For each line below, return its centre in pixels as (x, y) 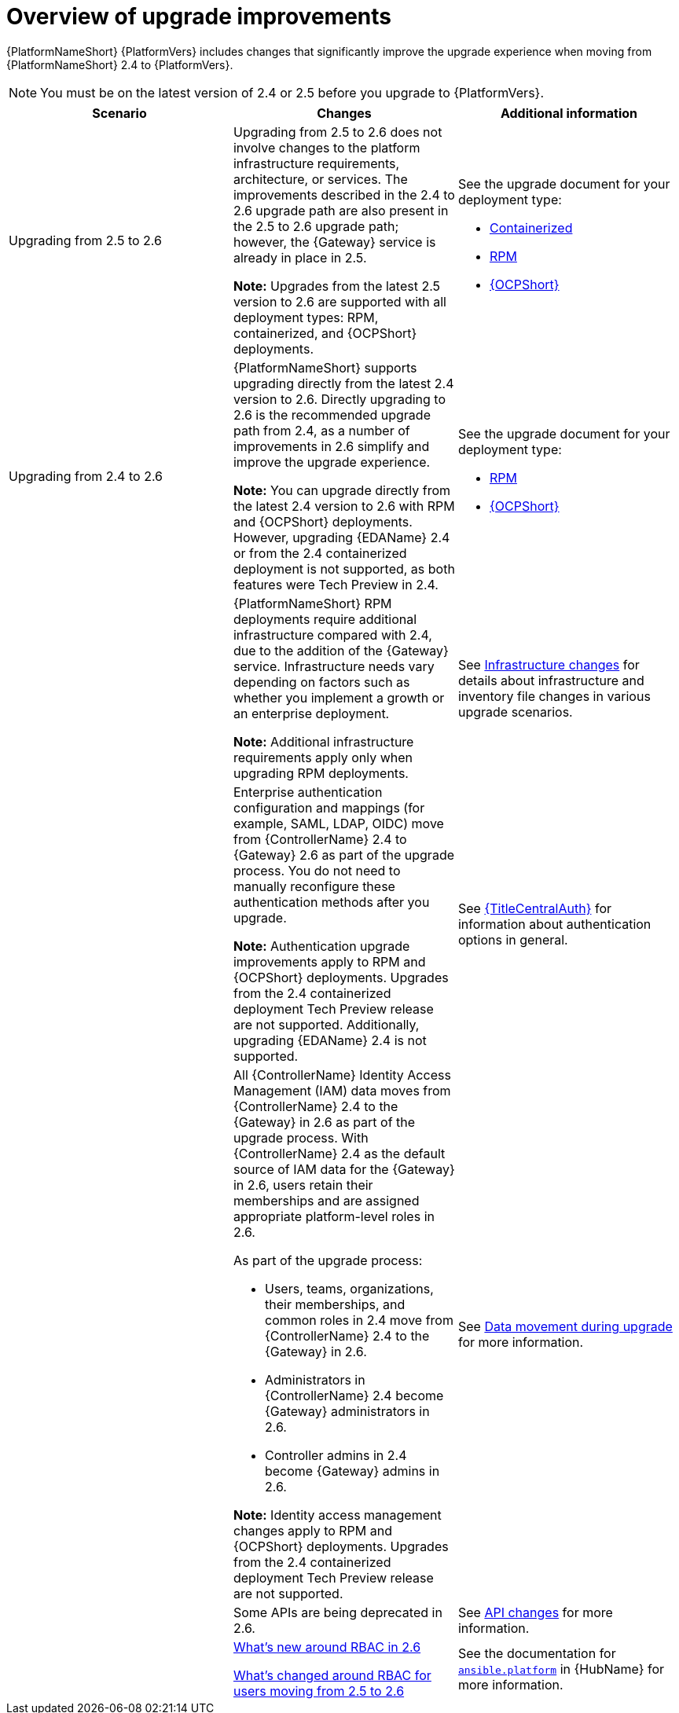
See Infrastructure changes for (549, 664)
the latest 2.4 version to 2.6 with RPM (344, 506)
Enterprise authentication (308, 792)
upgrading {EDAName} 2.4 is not (330, 1040)
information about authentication (554, 924)
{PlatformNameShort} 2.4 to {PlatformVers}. (120, 64)
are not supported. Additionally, (326, 1024)
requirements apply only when (323, 757)
